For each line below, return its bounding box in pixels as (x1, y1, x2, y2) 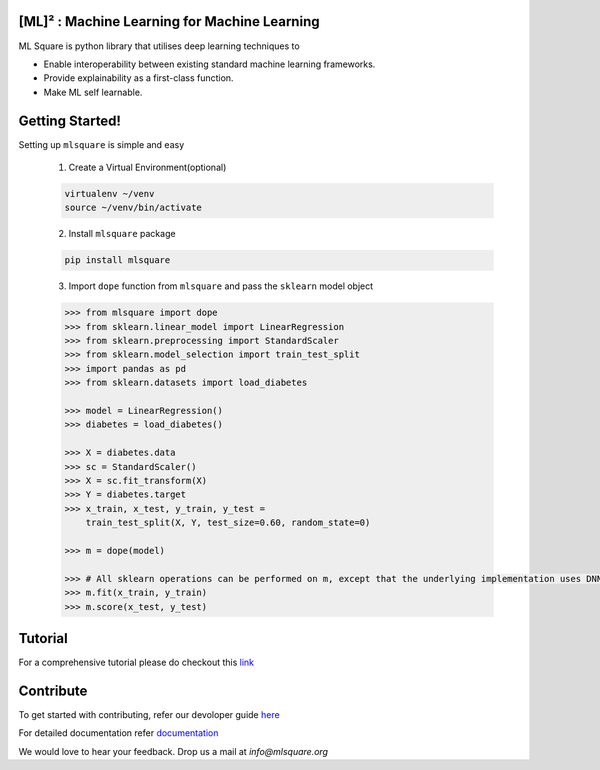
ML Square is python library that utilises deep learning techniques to (18, 40, 300, 52)
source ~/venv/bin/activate (64, 202, 202, 214)
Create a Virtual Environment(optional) (68, 161, 227, 173)
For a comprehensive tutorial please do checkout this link (18, 656, 255, 668)
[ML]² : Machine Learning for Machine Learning (18, 13, 320, 30)
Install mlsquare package (68, 228, 176, 240)
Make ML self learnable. (43, 86, 143, 98)
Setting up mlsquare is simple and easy (18, 138, 185, 150)
